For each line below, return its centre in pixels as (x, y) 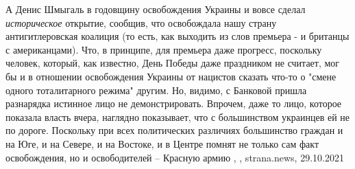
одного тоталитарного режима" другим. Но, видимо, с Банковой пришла (156, 90)
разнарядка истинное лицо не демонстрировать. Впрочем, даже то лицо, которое (174, 103)
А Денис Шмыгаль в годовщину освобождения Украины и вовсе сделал (156, 9)
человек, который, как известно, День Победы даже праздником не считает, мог (173, 63)
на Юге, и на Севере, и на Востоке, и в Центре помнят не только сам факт (162, 143)
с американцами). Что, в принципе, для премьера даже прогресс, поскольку (164, 49)
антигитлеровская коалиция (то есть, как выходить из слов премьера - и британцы (177, 36)
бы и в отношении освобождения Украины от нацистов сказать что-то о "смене (171, 76)
